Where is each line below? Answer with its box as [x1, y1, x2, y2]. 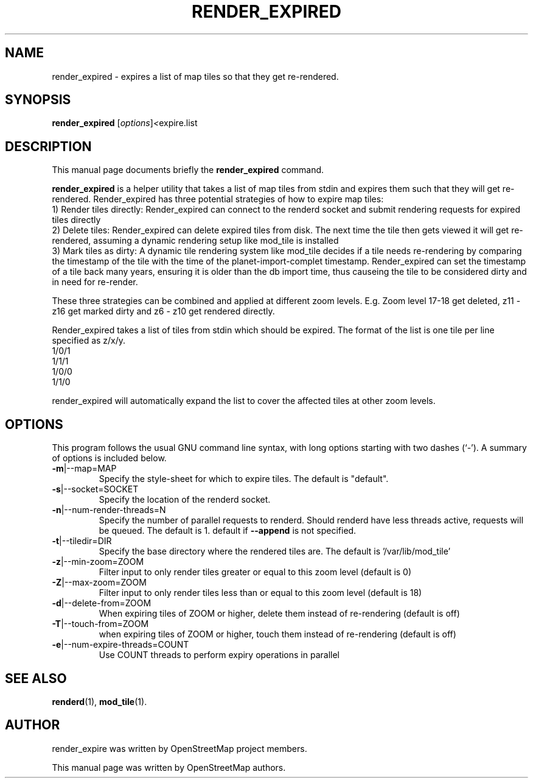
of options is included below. [52, 453, 167, 464]
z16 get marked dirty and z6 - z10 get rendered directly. [52, 306, 275, 317]
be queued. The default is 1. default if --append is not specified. [99, 525, 357, 536]
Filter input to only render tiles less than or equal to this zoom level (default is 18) [99, 587, 422, 598]
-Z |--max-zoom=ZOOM [52, 577, 147, 588]
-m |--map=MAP [52, 463, 117, 474]
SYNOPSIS [5, 92, 71, 108]
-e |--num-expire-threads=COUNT [52, 639, 189, 650]
